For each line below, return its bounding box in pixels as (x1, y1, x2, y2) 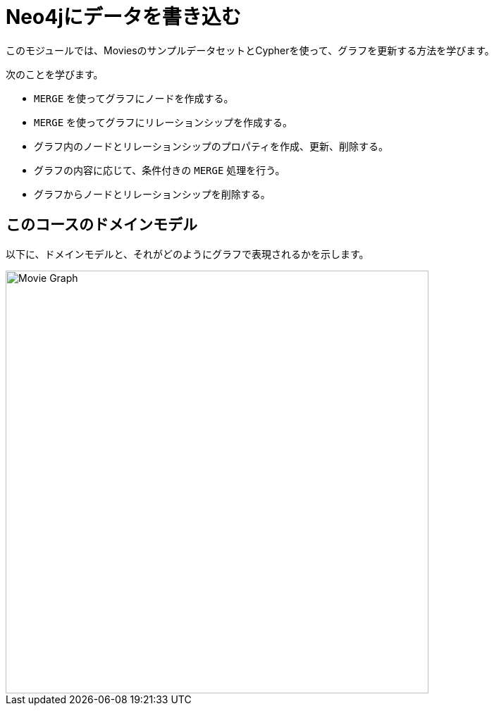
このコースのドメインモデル (6, 216, 197, 234)
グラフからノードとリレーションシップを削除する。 (34, 187, 271, 200)
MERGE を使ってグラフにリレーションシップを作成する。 (34, 116, 293, 128)
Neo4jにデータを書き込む (6, 5, 241, 29)
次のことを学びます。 (6, 68, 104, 80)
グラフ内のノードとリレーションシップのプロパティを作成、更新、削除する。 (34, 140, 388, 152)
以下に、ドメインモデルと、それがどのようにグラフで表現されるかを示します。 (6, 247, 369, 260)
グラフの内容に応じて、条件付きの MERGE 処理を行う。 (34, 163, 285, 176)
